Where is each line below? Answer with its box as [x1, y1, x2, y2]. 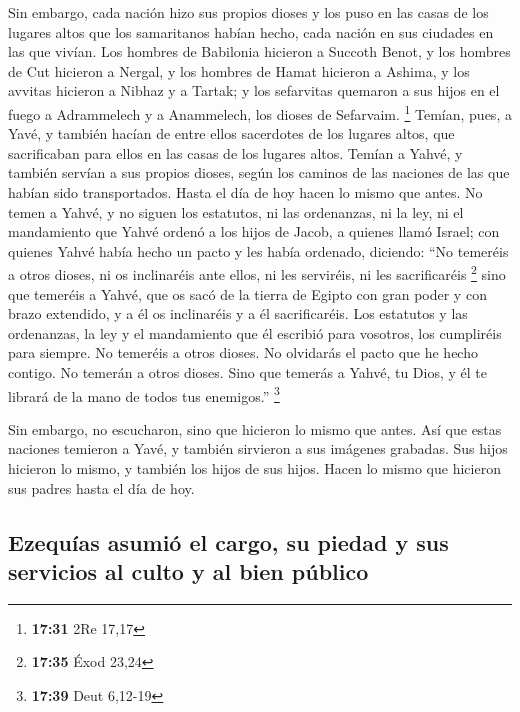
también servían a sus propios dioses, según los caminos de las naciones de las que [8, 162, 510, 183]
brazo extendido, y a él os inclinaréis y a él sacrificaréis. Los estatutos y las [8, 303, 468, 324]
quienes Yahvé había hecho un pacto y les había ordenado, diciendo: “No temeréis [8, 240, 509, 261]
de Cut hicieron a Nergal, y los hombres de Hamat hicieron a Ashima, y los [8, 60, 470, 81]
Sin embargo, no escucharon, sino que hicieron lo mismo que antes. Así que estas [8, 418, 502, 439]
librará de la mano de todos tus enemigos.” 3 [8, 382, 280, 406]
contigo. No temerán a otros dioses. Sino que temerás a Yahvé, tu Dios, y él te [8, 362, 487, 382]
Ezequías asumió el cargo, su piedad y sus [8, 526, 449, 557]
